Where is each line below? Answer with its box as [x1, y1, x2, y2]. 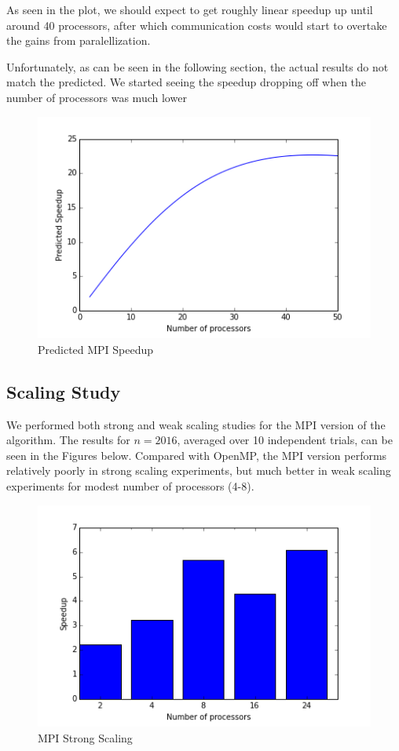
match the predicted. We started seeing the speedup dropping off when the [6, 74, 367, 90]
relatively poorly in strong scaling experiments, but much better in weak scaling [6, 462, 391, 479]
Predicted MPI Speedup [38, 341, 154, 357]
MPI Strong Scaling [38, 729, 133, 746]
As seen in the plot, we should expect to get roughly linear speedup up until [6, 2, 373, 17]
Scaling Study [6, 379, 121, 403]
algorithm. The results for [6, 432, 130, 448]
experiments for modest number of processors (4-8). [6, 477, 254, 494]
